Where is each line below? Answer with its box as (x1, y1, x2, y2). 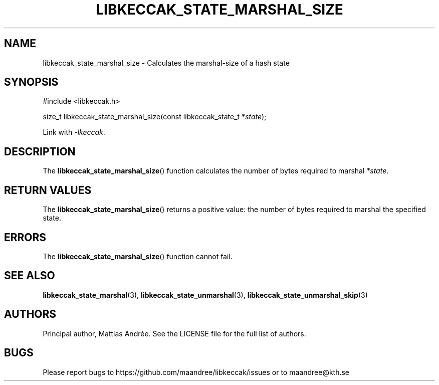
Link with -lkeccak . (43, 128, 105, 137)
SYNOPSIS (4, 76, 59, 89)
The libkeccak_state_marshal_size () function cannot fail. (43, 252, 233, 261)
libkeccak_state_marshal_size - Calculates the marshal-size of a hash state (43, 58, 290, 67)
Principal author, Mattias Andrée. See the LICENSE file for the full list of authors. (43, 329, 306, 338)
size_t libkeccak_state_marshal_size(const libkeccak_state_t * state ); (43, 112, 267, 121)
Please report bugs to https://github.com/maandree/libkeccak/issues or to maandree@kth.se (43, 367, 350, 376)
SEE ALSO (4, 269, 55, 282)
